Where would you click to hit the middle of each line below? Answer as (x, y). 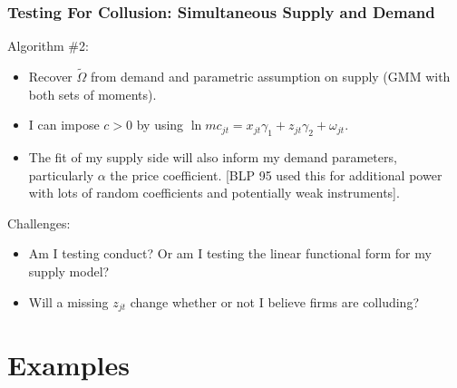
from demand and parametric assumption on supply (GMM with (270, 77)
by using (160, 125)
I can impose (64, 125)
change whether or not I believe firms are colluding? (275, 301)
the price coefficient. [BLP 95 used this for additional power (276, 175)
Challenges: (39, 223)
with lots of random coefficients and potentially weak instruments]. (214, 193)
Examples (68, 365)
